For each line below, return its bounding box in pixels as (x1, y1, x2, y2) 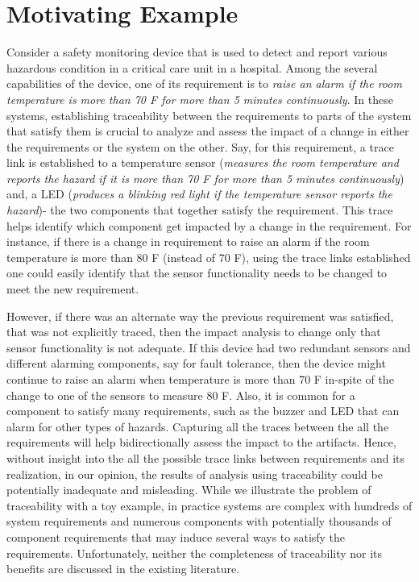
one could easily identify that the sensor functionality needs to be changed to (6, 264, 388, 281)
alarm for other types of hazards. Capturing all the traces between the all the (6, 418, 389, 434)
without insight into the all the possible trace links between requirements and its (6, 449, 405, 466)
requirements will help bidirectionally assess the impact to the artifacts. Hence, (6, 434, 396, 451)
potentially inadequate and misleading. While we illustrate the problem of (6, 481, 371, 498)
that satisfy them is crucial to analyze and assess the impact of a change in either (6, 123, 409, 139)
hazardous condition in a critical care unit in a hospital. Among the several (6, 59, 378, 76)
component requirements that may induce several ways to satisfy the (6, 528, 346, 545)
